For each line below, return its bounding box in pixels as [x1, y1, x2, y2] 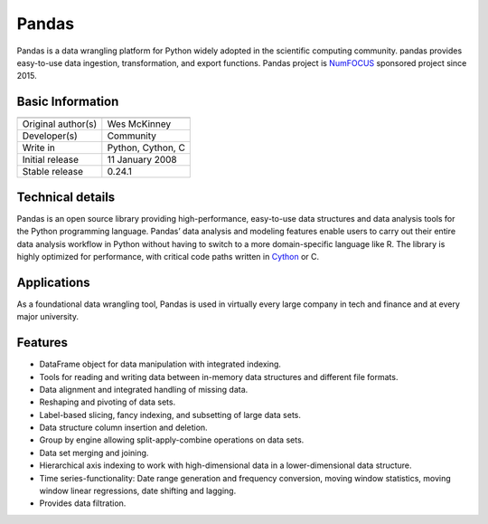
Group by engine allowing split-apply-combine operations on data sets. [39, 434, 305, 445]
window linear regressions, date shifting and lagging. [39, 485, 237, 497]
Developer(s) [22, 129, 79, 142]
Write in [22, 141, 56, 154]
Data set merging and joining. [39, 447, 149, 458]
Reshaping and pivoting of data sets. [39, 396, 176, 407]
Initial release [22, 154, 80, 167]
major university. [16, 311, 80, 322]
